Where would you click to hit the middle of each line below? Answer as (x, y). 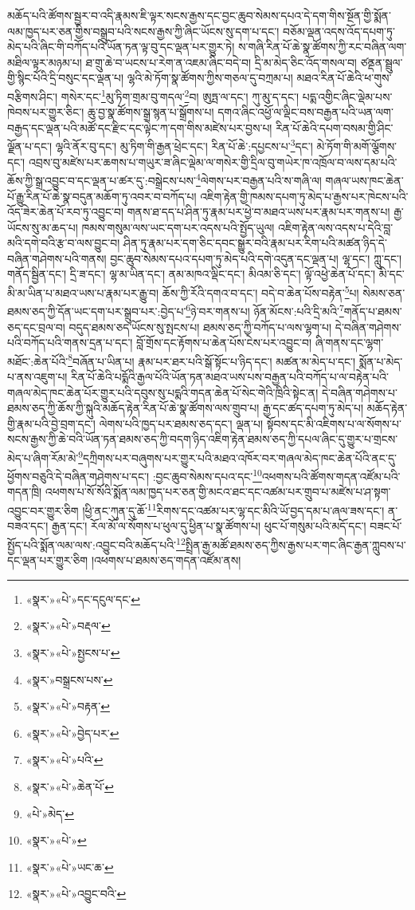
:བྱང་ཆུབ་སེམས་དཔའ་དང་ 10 (207, 475)
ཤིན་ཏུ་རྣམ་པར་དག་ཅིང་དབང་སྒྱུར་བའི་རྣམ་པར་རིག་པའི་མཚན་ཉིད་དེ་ (255, 243)
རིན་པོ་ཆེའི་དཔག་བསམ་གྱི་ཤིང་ (335, 127)
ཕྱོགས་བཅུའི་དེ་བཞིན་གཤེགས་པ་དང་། (78, 476)
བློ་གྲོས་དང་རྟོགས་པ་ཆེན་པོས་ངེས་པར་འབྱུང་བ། (224, 343)
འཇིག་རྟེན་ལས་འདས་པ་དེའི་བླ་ (336, 227)
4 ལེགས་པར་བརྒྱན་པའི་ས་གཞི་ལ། (258, 179)
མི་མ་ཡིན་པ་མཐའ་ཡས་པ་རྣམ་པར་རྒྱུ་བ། (83, 292)
